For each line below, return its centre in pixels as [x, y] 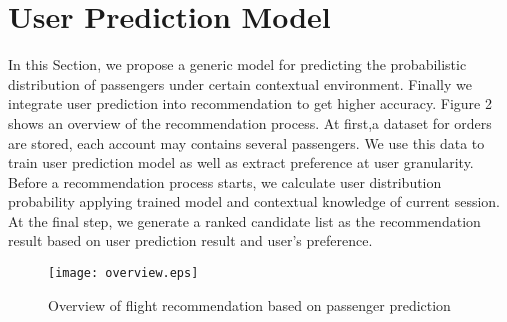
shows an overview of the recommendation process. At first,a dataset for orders [250, 122]
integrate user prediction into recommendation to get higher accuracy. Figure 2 [250, 103]
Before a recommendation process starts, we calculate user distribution [225, 181]
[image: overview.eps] [123, 273]
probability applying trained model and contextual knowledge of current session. [254, 201]
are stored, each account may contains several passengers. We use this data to [246, 142]
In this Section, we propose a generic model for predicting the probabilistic [237, 64]
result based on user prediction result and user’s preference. [190, 240]
